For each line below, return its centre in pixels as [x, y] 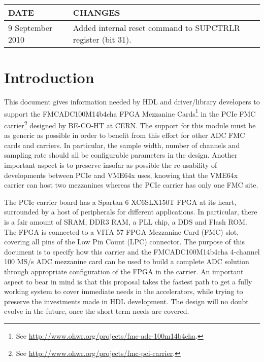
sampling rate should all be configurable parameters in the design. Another [121, 155]
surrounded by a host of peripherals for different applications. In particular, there [131, 212]
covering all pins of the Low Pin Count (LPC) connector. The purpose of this [125, 242]
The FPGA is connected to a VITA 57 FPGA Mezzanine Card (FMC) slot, [122, 231]
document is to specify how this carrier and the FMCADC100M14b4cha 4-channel [132, 251]
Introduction [49, 77]
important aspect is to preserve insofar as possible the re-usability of [111, 165]
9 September [30, 28]
